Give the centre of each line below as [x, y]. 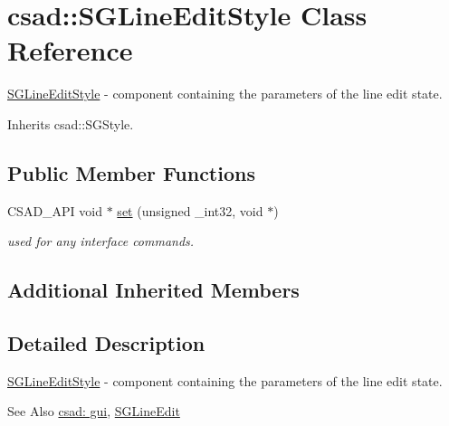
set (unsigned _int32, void [190, 210]
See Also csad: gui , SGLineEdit [94, 411]
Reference [70, 50]
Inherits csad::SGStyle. [71, 123]
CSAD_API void [55, 210]
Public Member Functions [131, 172]
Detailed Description [106, 343]
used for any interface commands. [101, 241]
